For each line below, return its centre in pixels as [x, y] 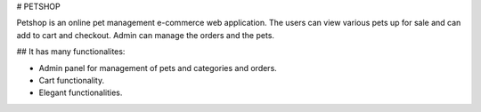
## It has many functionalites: [71, 52]
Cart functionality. [72, 80]
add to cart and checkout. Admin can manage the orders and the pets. [146, 35]
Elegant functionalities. [81, 92]
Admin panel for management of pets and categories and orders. [158, 68]
